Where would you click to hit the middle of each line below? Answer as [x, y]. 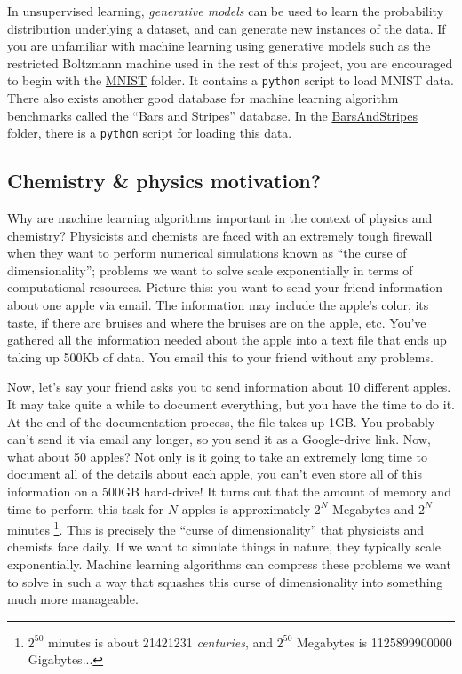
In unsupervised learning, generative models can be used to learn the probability [226, 11]
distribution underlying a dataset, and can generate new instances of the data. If [227, 28]
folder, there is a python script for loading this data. [150, 133]
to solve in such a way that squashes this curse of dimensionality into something [225, 581]
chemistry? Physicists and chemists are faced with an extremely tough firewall [220, 235]
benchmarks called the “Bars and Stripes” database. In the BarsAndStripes [212, 115]
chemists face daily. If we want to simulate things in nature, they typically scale [224, 547]
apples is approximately [246, 508]
